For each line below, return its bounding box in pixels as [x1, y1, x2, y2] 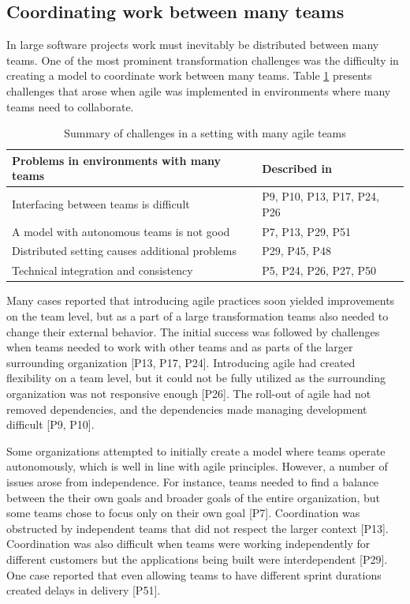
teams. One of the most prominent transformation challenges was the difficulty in [6, 51, 399, 68]
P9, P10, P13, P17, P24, [262, 188, 379, 204]
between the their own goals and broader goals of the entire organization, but [6, 489, 381, 505]
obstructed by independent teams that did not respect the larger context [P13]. [6, 520, 389, 536]
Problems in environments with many [12, 152, 222, 168]
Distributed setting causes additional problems [12, 242, 237, 259]
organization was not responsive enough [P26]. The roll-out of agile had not [6, 385, 371, 401]
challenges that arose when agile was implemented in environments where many [6, 82, 391, 99]
